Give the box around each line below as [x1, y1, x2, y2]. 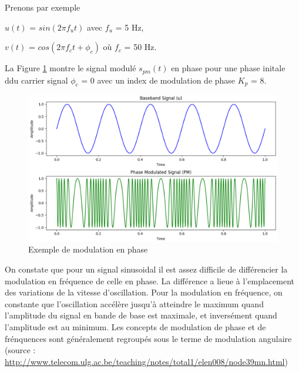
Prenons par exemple [5, 1, 80, 13]
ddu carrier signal [5, 74, 68, 86]
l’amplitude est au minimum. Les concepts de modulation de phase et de [5, 321, 266, 333]
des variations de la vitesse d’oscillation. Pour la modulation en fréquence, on [5, 286, 283, 298]
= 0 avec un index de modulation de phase [81, 74, 236, 86]
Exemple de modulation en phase [28, 243, 148, 255]
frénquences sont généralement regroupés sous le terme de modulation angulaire [5, 332, 292, 344]
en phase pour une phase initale [171, 62, 285, 74]
